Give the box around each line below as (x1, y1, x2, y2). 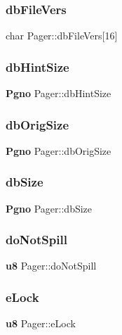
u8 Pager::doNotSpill (6, 258, 97, 273)
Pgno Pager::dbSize (6, 201, 93, 215)
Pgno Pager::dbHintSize (6, 86, 111, 101)
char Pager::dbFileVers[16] (6, 28, 118, 43)
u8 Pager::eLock (6, 316, 76, 331)
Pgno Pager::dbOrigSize (6, 143, 111, 158)
